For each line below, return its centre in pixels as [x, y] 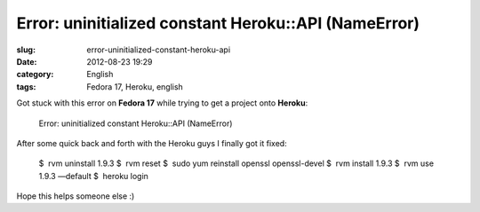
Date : [27, 61]
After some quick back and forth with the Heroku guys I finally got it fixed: [152, 143]
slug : [26, 50]
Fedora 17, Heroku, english [135, 86]
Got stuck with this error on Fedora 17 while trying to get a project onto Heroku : [162, 103]
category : [35, 75]
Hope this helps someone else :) [76, 196]
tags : [26, 86]
